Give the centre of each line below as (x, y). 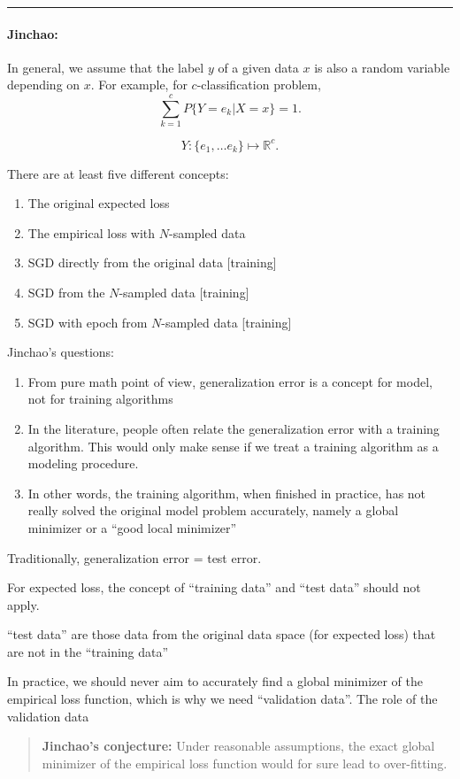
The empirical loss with (92, 232)
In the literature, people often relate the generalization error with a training (234, 428)
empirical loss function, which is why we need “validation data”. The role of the (222, 699)
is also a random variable (382, 67)
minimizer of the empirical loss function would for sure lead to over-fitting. (245, 763)
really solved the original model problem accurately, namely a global (213, 510)
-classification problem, (259, 85)
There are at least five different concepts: (118, 173)
